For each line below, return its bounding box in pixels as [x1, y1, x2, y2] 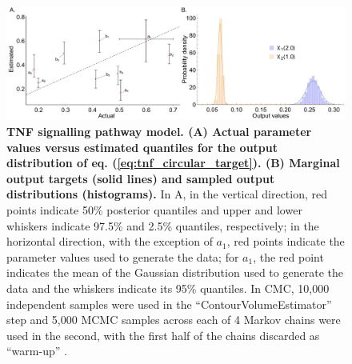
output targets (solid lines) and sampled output [6, 170, 275, 186]
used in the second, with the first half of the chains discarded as [6, 326, 320, 343]
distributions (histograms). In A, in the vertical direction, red [6, 186, 328, 202]
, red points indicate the [226, 233, 345, 250]
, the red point [253, 248, 324, 265]
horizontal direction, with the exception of [6, 233, 213, 250]
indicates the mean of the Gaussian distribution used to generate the [6, 264, 343, 281]
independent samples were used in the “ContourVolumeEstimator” [6, 295, 332, 312]
